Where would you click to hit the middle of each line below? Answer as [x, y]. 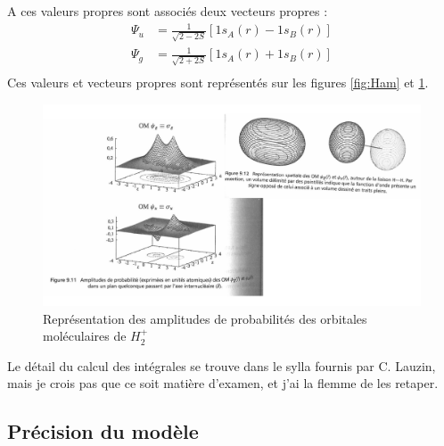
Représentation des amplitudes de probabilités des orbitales [205, 318]
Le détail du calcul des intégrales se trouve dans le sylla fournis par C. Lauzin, [222, 365]
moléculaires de [85, 336]
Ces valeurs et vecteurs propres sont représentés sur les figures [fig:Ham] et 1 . [218, 83]
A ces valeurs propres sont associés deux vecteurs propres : [168, 11]
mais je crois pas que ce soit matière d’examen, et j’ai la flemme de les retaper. [223, 383]
